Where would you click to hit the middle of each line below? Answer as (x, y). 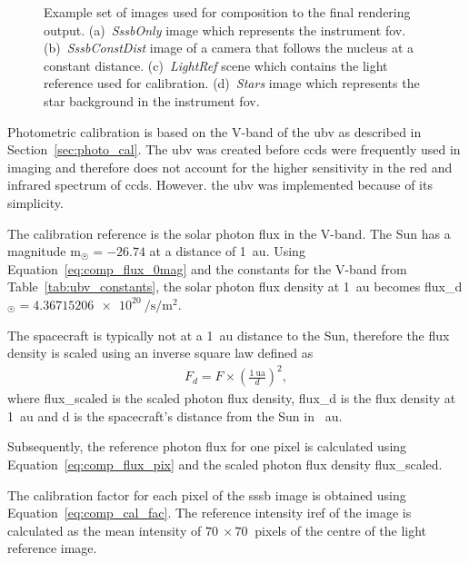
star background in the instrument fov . (152, 100)
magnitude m (44, 251)
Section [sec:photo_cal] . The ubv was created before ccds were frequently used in (234, 149)
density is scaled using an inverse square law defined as (160, 353)
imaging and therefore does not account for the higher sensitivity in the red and (230, 167)
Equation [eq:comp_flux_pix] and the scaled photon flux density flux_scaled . (225, 464)
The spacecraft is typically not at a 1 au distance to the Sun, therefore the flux (229, 335)
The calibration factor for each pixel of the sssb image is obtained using (207, 494)
